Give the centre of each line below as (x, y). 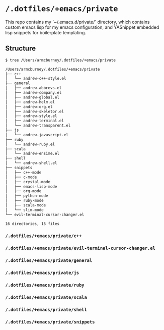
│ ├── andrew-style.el (31, 116)
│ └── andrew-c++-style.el (36, 79)
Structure (21, 49)
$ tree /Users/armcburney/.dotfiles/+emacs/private (60, 60)
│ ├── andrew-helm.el (30, 102)
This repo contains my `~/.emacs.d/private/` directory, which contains (77, 22)
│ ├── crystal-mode (28, 182)
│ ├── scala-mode (26, 205)
